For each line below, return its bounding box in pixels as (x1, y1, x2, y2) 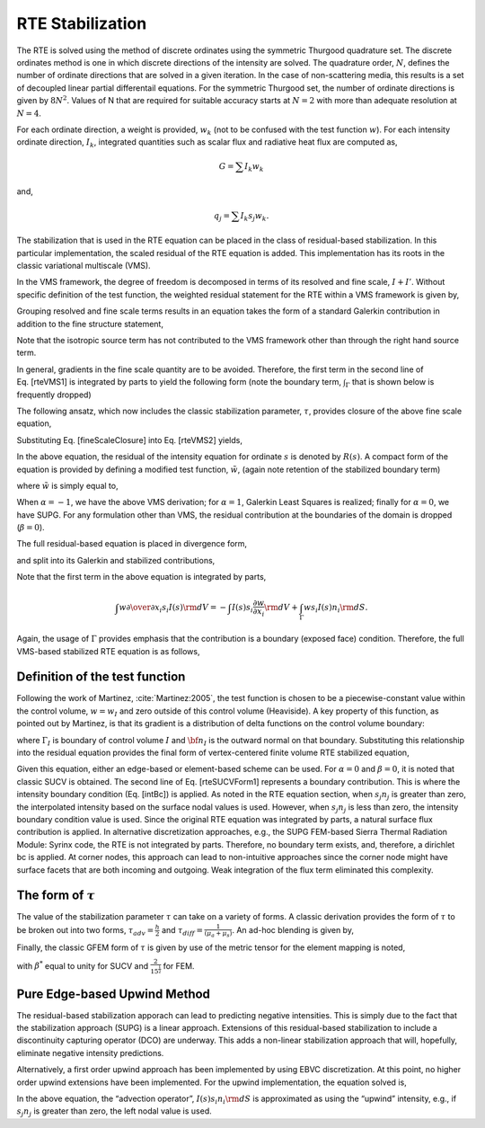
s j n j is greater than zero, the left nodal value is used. (16, 1106, 212, 1119)
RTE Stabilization (16, 13, 147, 33)
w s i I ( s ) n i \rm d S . (304, 602, 368, 615)
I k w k (243, 162, 264, 174)
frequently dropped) (16, 389, 92, 400)
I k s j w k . (240, 210, 269, 223)
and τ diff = (162, 924, 204, 937)
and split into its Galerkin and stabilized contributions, (16, 555, 216, 565)
